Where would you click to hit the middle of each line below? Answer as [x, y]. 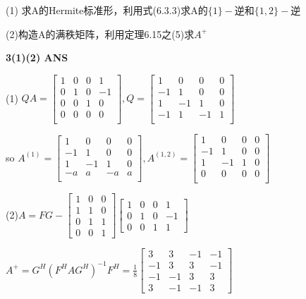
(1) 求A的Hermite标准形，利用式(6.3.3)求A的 [107, 10]
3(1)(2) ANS [37, 57]
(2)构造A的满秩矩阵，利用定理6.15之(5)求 [100, 33]
